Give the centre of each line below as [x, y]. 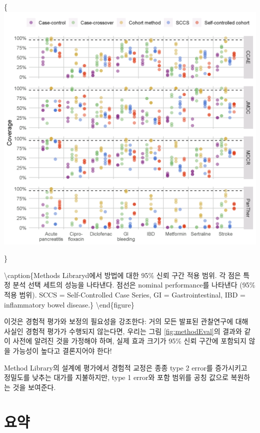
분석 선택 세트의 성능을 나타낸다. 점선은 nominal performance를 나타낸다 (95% [134, 285]
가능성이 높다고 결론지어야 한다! [62, 351]
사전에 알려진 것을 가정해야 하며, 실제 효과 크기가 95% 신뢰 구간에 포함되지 [129, 341]
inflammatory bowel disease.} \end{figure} [69, 304]
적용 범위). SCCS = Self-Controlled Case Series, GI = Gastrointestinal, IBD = [125, 295]
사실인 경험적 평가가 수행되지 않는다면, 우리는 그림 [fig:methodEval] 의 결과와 [123, 331]
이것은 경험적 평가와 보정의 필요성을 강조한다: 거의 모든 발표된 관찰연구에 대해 [126, 321]
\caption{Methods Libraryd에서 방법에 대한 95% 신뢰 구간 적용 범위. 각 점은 [122, 275]
